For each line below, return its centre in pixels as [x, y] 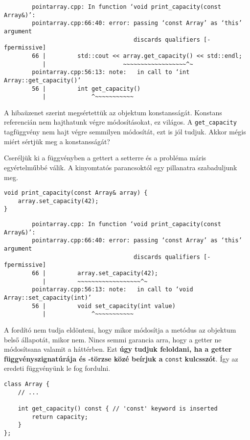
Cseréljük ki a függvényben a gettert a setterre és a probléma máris [105, 158]
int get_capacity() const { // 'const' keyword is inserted [118, 408]
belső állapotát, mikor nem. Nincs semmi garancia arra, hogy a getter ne [113, 339]
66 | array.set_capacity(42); [95, 273]
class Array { [27, 384]
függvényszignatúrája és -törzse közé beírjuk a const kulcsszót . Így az [121, 358]
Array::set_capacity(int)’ [48, 298]
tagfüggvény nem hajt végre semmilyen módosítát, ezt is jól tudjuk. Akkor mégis [125, 132]
